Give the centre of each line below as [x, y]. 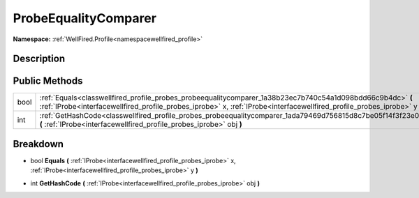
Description [39, 59]
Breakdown [38, 144]
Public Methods [48, 81]
